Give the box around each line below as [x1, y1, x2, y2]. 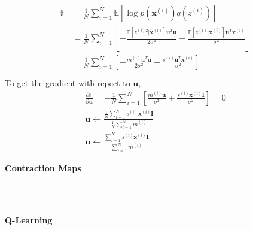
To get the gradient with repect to [5, 77, 130, 89]
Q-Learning [5, 213, 53, 226]
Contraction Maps [5, 162, 81, 174]
